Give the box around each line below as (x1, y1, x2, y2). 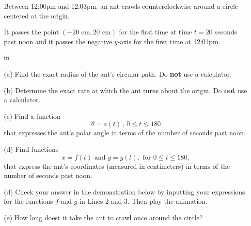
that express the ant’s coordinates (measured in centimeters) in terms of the (4, 161, 230, 171)
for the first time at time (119, 27, 192, 37)
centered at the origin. (4, 10, 70, 20)
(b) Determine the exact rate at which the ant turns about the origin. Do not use (4, 85, 247, 95)
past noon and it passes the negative (4, 36, 112, 46)
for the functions (4, 196, 53, 206)
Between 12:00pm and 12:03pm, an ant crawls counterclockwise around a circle (4, 1, 238, 11)
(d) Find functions (4, 144, 59, 154)
